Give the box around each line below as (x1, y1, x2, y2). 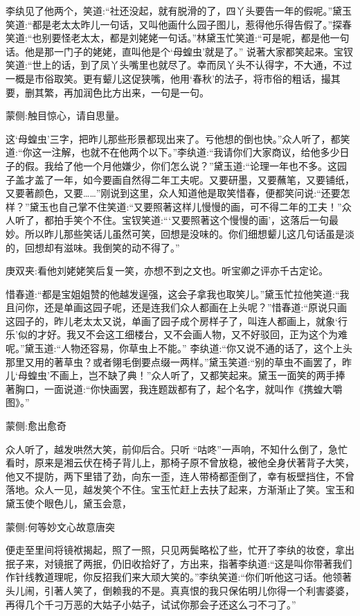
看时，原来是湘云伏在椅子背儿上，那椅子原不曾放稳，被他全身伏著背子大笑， (6, 455, 354, 470)
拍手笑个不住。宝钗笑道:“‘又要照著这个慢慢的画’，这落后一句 (53, 213, 330, 227)
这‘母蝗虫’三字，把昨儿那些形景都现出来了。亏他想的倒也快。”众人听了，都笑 (6, 131, 350, 146)
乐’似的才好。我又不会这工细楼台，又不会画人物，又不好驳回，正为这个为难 (6, 327, 348, 342)
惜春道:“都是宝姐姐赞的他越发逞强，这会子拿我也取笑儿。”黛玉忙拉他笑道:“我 (6, 286, 350, 301)
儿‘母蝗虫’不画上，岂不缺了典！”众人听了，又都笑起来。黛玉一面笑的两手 (6, 368, 336, 382)
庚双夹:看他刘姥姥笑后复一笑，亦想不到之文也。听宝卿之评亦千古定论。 (6, 263, 328, 278)
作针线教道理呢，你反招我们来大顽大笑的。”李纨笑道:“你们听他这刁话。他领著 (6, 570, 352, 584)
